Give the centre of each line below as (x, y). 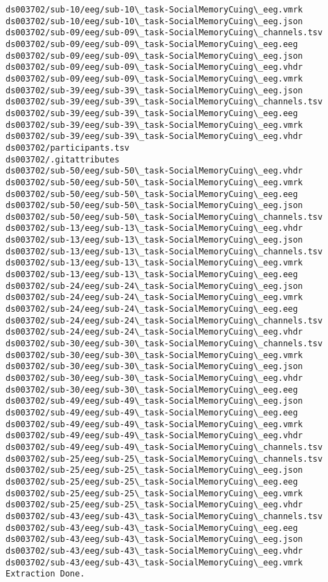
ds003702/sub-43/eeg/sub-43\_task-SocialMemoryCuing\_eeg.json (154, 539)
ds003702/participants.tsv (67, 148)
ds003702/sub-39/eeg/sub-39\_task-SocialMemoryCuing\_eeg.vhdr (154, 137)
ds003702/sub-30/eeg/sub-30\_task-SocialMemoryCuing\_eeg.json (154, 367)
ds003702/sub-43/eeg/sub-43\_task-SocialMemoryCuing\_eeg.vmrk (154, 562)
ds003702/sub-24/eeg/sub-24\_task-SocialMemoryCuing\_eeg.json (154, 286)
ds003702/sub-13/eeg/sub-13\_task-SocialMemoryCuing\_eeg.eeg (152, 275)
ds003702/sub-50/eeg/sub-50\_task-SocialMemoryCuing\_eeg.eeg (152, 194)
